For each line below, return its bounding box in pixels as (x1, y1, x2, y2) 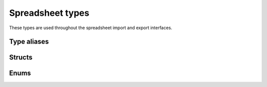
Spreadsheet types (9, 7, 89, 18)
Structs (9, 53, 33, 62)
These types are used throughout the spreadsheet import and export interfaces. (9, 25, 173, 31)
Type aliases (9, 38, 49, 46)
